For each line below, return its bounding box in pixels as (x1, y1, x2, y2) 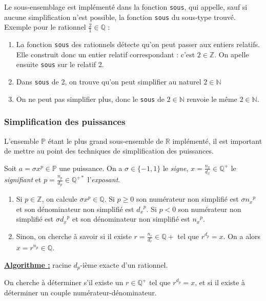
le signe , (162, 162, 189, 173)
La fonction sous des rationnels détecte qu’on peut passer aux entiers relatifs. (16, 39, 260, 50)
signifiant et (4, 174, 42, 184)
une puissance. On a (59, 162, 122, 173)
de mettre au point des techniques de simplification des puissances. (4, 145, 214, 156)
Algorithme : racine (4, 259, 71, 270)
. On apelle (214, 49, 249, 59)
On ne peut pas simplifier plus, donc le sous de (16, 93, 165, 104)
